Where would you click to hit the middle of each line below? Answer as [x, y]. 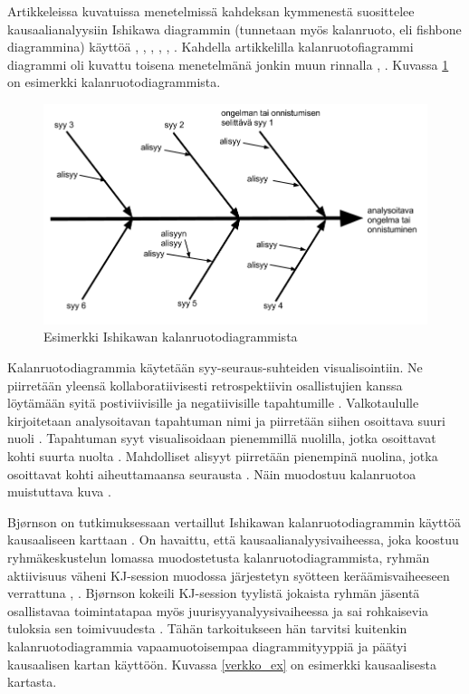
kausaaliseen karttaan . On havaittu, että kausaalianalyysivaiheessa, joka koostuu [233, 540]
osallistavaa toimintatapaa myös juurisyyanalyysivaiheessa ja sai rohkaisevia [218, 610]
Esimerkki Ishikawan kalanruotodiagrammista [171, 337]
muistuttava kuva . [59, 492]
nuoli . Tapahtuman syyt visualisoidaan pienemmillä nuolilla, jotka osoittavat [222, 438]
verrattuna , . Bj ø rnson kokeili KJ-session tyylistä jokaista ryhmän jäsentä [214, 593]
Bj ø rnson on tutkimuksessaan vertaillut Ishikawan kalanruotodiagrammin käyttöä [234, 521]
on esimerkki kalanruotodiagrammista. [114, 82]
